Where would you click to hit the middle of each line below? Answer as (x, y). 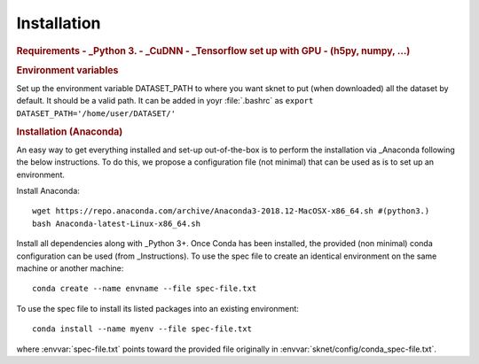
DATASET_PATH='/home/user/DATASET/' (96, 113)
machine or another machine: (70, 268)
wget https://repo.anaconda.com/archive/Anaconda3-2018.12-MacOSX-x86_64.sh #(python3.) (231, 211)
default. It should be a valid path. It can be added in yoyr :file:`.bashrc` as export (165, 101)
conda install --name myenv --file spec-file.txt (142, 329)
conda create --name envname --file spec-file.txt (145, 289)
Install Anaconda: (48, 191)
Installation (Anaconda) (70, 131)
